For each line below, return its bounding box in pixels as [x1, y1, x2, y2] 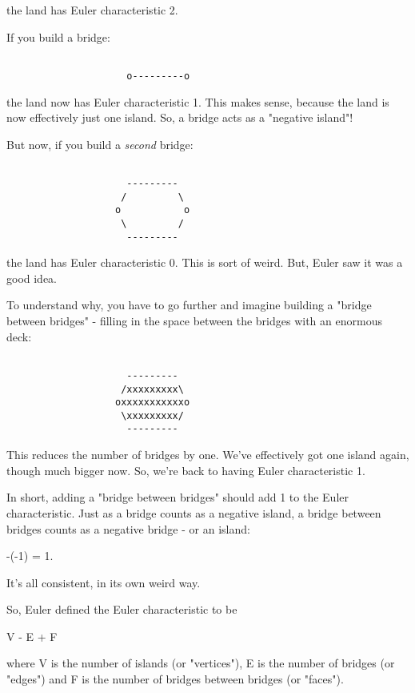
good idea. [6, 269, 58, 286]
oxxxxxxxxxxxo [115, 397, 190, 409]
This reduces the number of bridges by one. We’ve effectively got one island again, [6, 446, 409, 463]
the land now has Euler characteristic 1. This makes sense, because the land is [6, 93, 389, 110]
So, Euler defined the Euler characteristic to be [6, 601, 237, 618]
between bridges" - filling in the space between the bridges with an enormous [6, 312, 382, 328]
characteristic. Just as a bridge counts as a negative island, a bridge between [6, 504, 381, 521]
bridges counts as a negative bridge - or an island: [6, 520, 250, 537]
